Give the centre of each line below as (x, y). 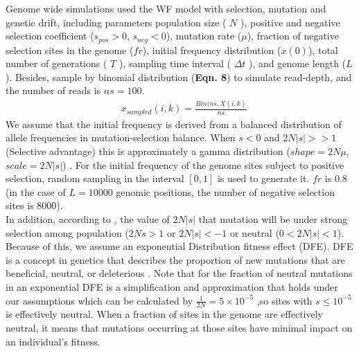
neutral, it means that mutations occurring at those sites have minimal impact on (179, 327)
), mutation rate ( (204, 36)
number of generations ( (56, 63)
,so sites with (284, 300)
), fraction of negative (293, 36)
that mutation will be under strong (273, 218)
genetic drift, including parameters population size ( (116, 22)
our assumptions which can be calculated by (99, 300)
